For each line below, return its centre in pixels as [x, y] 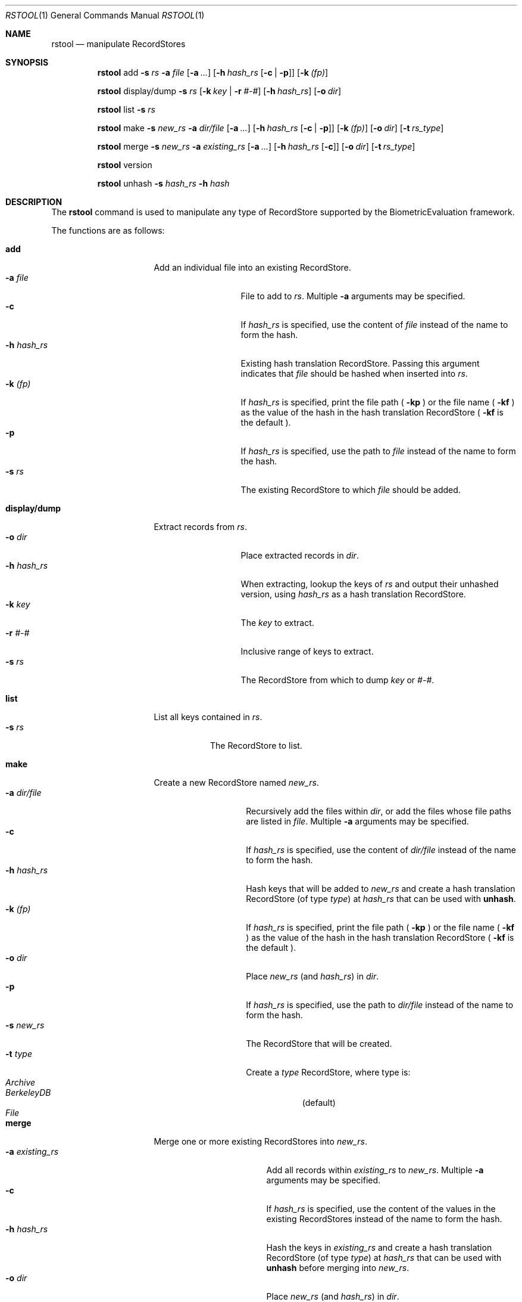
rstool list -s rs [126, 109]
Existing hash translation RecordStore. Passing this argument [360, 363]
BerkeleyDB [28, 1092]
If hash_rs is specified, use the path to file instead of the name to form [378, 451]
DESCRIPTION [34, 202]
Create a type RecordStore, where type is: [328, 1072]
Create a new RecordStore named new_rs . [236, 782]
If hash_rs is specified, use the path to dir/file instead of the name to [380, 1005]
